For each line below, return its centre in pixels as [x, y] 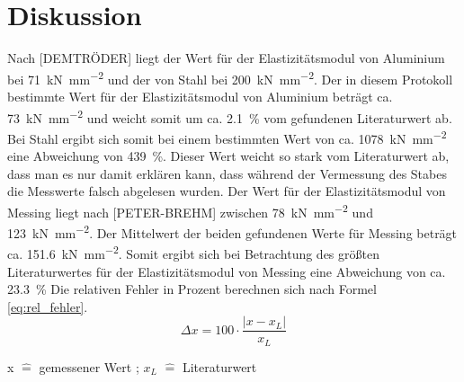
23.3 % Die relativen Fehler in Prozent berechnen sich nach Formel [192, 289]
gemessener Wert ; [89, 366]
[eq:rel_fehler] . [48, 306]
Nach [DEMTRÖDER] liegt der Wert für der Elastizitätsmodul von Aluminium [226, 58]
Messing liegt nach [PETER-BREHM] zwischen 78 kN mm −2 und [190, 210]
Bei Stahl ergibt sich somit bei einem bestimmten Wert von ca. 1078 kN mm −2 [227, 137]
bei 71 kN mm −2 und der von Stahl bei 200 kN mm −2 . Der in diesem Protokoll [230, 77]
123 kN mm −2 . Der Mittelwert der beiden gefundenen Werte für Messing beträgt [232, 231]
